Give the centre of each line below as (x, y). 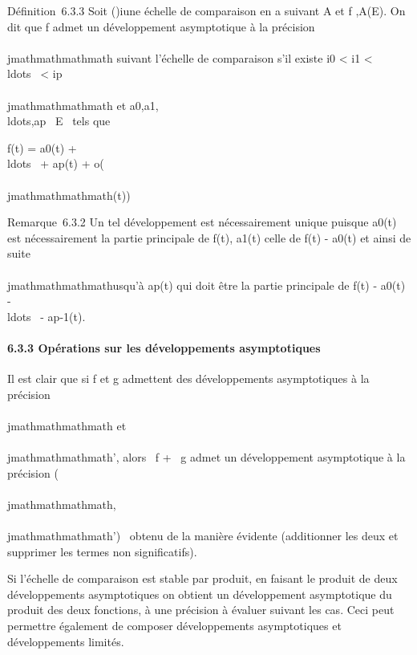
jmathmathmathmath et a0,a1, (83, 105)
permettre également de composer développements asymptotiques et (174, 625)
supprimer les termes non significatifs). (102, 551)
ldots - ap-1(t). (47, 316)
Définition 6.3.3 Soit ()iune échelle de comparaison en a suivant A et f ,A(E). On (206, 10)
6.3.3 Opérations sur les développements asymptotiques (164, 347)
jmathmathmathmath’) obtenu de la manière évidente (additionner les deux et (203, 536)
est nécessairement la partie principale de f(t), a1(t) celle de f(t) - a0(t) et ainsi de (209, 237)
